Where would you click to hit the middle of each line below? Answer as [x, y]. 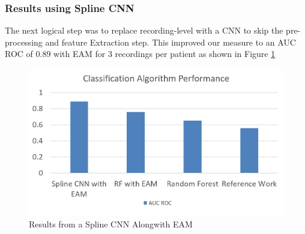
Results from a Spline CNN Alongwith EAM [111, 224]
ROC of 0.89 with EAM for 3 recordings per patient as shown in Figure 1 [140, 54]
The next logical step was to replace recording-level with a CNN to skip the [144, 30]
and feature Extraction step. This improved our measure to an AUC [171, 42]
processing [24, 42]
